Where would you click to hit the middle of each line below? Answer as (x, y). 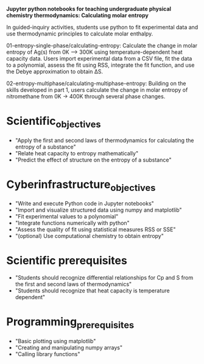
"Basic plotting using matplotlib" (55, 341)
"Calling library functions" (47, 354)
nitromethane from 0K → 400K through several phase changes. (86, 96)
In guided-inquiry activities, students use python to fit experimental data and (102, 27)
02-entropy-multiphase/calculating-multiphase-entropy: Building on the (96, 83)
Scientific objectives (54, 122)
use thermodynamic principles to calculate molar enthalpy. (80, 34)
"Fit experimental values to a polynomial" (67, 217)
